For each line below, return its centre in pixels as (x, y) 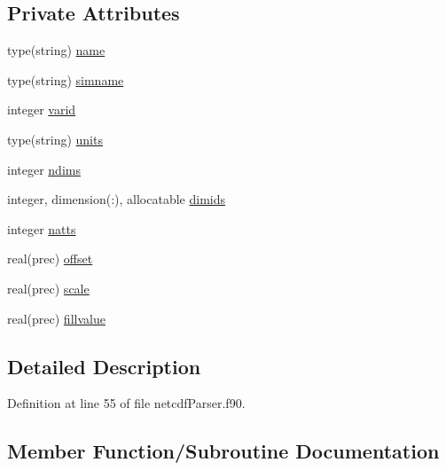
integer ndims (44, 169)
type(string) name (56, 50)
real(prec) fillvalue (56, 318)
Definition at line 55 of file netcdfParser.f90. (126, 403)
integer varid (42, 110)
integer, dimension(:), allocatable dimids (116, 199)
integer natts (42, 228)
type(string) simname (66, 79)
